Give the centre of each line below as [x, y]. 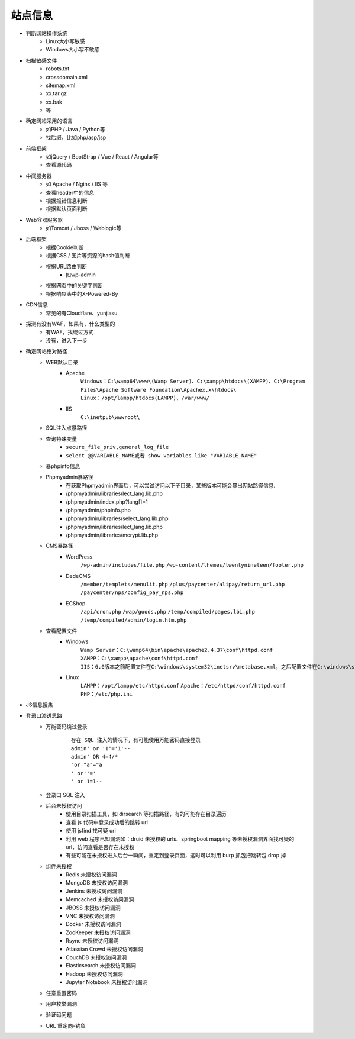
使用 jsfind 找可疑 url [91, 831]
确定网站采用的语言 [49, 121]
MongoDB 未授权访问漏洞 [97, 883]
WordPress [79, 557]
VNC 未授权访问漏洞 [91, 916]
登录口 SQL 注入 [65, 795]
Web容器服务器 [44, 220]
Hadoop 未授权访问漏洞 [95, 974]
